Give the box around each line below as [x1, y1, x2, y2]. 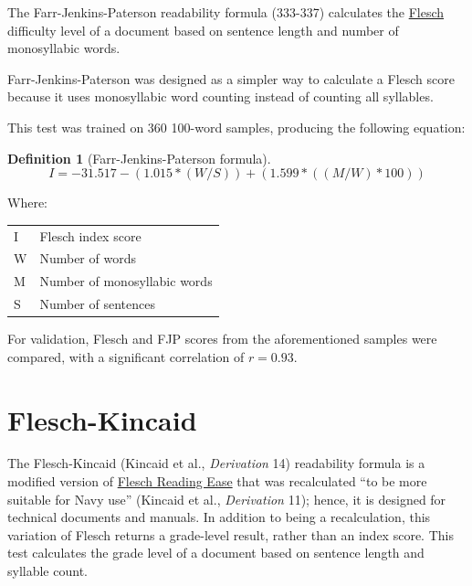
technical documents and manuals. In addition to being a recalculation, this [7, 507, 431, 527]
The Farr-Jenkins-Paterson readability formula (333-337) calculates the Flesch [7, 3, 445, 21]
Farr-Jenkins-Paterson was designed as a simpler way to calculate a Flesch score [7, 69, 455, 88]
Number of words [39, 249, 136, 268]
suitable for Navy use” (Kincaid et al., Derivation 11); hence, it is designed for [7, 489, 446, 508]
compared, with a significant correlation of [7, 346, 245, 366]
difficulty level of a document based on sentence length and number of [7, 20, 399, 39]
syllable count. [7, 561, 88, 580]
